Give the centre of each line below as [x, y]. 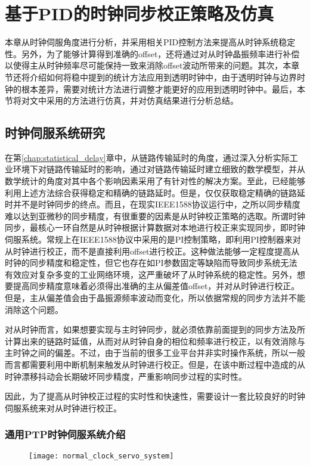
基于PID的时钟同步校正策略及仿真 [139, 13]
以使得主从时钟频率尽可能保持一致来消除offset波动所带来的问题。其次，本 [148, 65]
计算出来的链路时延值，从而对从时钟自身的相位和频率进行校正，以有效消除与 [155, 341]
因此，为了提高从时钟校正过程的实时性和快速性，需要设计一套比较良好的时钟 [155, 396]
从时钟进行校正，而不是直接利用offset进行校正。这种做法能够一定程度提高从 [152, 251]
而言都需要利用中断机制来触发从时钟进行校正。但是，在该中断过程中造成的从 [155, 364]
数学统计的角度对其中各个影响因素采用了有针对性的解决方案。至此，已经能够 [155, 181]
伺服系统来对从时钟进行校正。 [63, 407]
